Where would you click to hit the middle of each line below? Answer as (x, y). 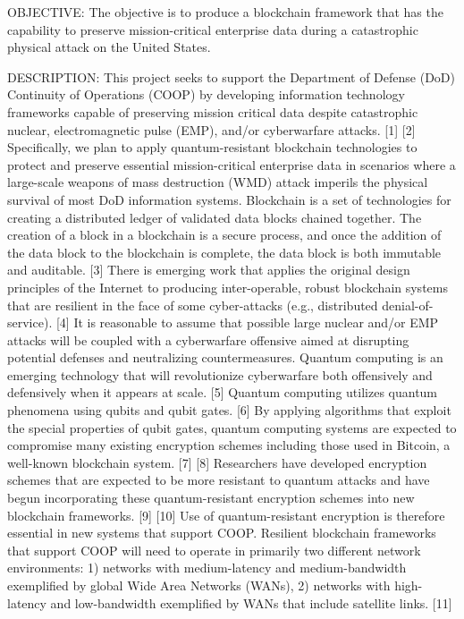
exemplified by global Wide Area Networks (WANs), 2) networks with (199, 585)
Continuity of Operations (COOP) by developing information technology (206, 94)
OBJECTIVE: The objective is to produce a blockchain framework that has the (225, 12)
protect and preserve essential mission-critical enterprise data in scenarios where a (232, 164)
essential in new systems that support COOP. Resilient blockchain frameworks (222, 533)
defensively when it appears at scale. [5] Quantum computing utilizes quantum (223, 392)
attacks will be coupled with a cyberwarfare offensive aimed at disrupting (208, 339)
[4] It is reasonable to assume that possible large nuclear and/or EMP (247, 322)
